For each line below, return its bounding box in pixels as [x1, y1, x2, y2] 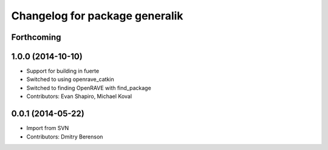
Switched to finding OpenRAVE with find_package [26, 84, 151, 91]
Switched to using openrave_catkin [26, 76, 115, 83]
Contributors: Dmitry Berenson [26, 133, 103, 140]
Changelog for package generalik [11, 9, 183, 22]
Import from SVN [26, 125, 69, 132]
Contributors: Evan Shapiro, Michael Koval [26, 93, 132, 100]
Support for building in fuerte [26, 67, 100, 75]
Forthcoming [11, 32, 61, 42]
